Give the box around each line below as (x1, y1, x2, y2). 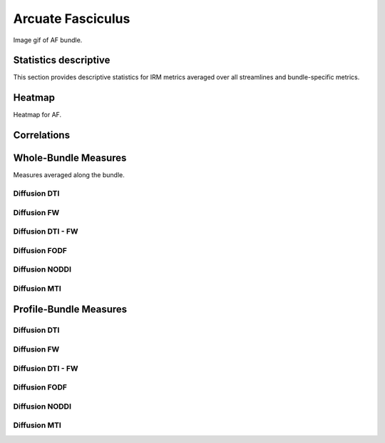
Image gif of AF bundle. (13, 36, 83, 44)
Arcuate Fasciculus (13, 11, 130, 26)
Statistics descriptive (13, 54, 111, 66)
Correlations (13, 129, 71, 141)
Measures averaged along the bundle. (13, 171, 125, 179)
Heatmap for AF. (13, 111, 62, 119)
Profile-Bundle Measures (13, 304, 128, 316)
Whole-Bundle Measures (13, 152, 127, 164)
